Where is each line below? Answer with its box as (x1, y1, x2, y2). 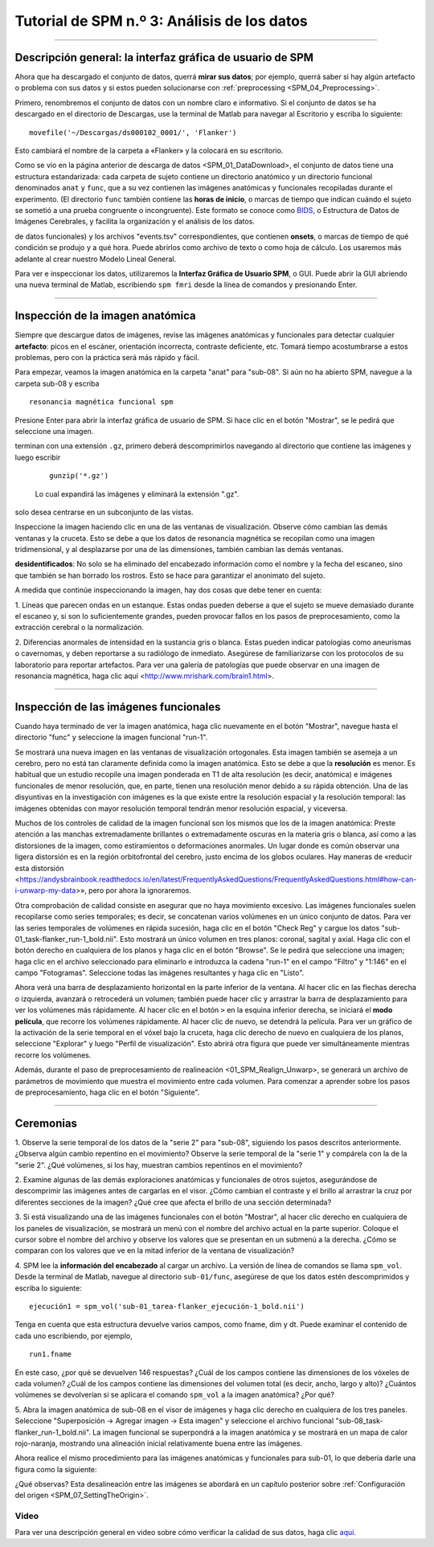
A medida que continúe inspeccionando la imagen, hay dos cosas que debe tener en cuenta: (14, 585, 322, 595)
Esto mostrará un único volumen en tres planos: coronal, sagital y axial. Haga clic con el (119, 934, 411, 943)
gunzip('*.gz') (49, 471, 109, 481)
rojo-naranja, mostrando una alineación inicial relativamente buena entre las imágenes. (14, 1439, 303, 1448)
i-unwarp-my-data (14, 886, 76, 895)
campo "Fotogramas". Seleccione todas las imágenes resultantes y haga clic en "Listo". (14, 968, 305, 978)
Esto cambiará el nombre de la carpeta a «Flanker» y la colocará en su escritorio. (14, 145, 284, 156)
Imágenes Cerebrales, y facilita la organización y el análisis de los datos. (14, 217, 255, 227)
